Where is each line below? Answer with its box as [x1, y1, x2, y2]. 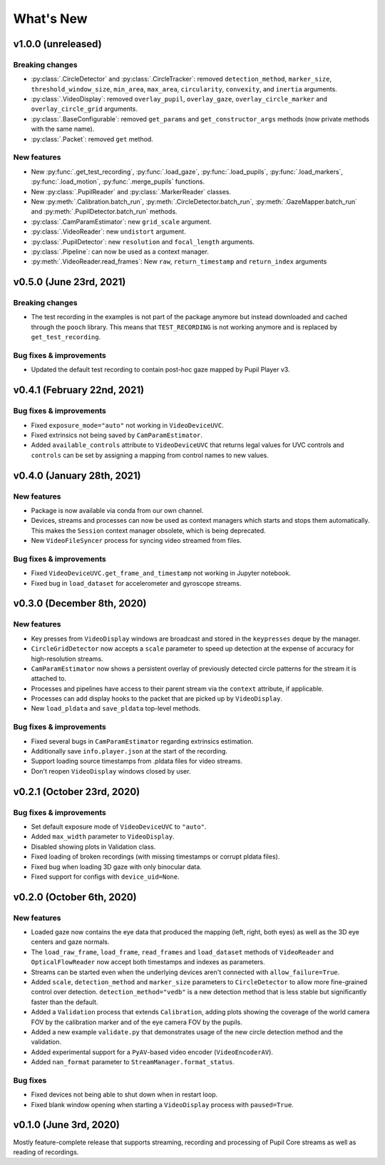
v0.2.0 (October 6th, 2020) [13, 891, 137, 903]
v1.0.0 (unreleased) [13, 38, 103, 50]
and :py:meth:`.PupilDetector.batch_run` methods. [31, 207, 178, 216]
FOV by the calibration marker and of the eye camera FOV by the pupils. [31, 1018, 242, 1026]
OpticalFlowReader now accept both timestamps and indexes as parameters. [31, 958, 265, 966]
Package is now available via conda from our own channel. [31, 506, 204, 514]
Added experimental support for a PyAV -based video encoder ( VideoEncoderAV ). [31, 1047, 274, 1056]
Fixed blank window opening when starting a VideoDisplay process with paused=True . [31, 1100, 294, 1109]
